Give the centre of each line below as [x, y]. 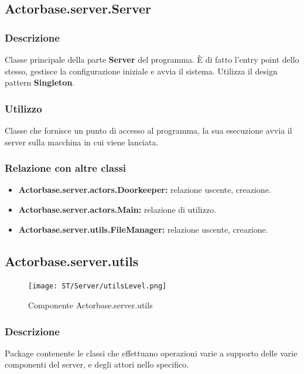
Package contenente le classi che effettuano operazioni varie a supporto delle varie [151, 353]
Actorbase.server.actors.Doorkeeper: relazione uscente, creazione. [145, 190]
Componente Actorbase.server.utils [90, 305]
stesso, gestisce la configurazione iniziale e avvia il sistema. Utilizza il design [141, 71]
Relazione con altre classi [66, 168]
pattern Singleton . [40, 82]
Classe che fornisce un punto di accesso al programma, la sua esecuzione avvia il [148, 130]
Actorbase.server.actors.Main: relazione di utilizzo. [117, 209]
